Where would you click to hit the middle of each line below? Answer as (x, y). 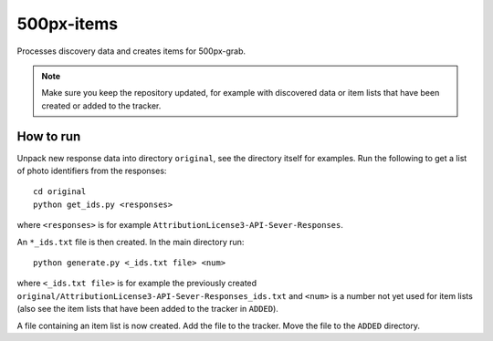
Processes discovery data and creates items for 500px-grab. (131, 51)
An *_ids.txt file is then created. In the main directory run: (131, 242)
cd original (60, 192)
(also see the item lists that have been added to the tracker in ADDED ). (147, 309)
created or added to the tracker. (101, 106)
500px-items (68, 24)
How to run (49, 136)
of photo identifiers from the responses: (92, 171)
